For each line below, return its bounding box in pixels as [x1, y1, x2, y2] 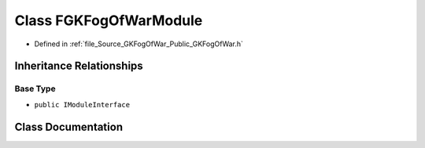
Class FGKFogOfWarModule [14, 12, 203, 29]
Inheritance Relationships [14, 60, 143, 73]
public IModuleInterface [34, 100, 130, 109]
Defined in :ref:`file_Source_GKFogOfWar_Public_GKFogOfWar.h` [34, 39, 244, 49]
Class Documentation [14, 120, 124, 133]
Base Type [14, 83, 56, 94]
